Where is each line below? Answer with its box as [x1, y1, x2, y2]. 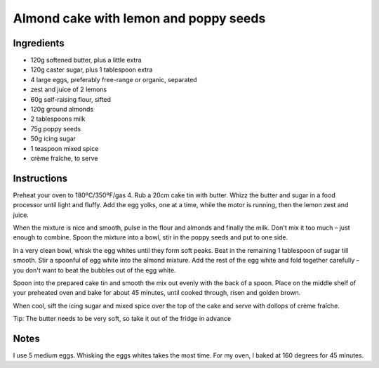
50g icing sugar [30, 134, 77, 143]
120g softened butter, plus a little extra [30, 56, 142, 65]
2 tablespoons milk [30, 114, 86, 123]
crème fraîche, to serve [30, 154, 98, 162]
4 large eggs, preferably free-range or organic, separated [30, 75, 197, 84]
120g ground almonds [30, 105, 94, 114]
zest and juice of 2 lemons [30, 85, 107, 94]
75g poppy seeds [30, 124, 81, 133]
